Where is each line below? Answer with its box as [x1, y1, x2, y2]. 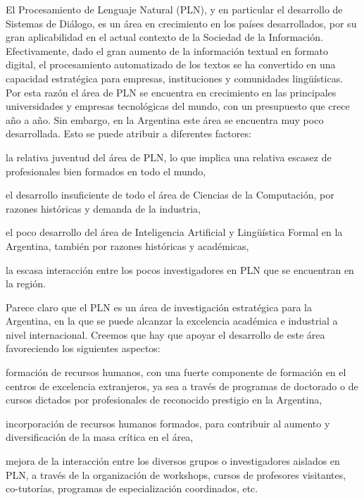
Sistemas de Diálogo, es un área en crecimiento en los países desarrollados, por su [6, 15, 357, 30]
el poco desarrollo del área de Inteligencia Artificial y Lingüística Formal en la [6, 225, 343, 239]
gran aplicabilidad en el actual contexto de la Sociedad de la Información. [6, 30, 323, 44]
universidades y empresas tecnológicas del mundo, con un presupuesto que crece [6, 99, 350, 113]
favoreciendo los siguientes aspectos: [6, 341, 161, 356]
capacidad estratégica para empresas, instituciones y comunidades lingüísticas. [6, 70, 344, 85]
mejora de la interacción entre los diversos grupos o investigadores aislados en [6, 454, 340, 468]
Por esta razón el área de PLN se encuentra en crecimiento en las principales [6, 85, 337, 99]
